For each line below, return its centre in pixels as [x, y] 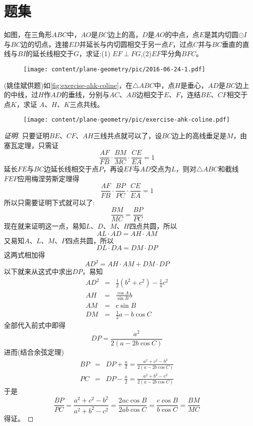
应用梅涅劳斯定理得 [49, 178]
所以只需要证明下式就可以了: [49, 202]
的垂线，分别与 [85, 95]
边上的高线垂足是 [199, 135]
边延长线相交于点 [72, 169]
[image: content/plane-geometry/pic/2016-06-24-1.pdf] [115, 69]
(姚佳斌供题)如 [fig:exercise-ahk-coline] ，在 [68, 85]
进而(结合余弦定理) [34, 352]
